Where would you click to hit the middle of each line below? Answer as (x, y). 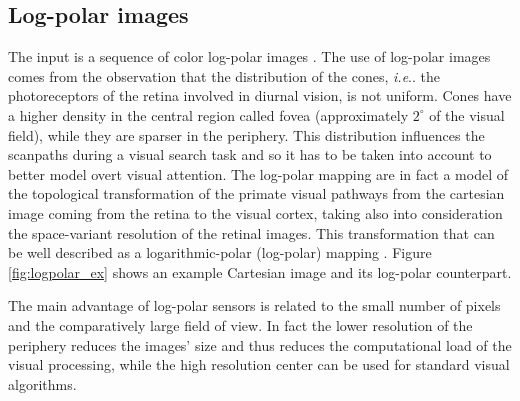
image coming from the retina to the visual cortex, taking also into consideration (255, 212)
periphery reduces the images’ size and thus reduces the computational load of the (260, 344)
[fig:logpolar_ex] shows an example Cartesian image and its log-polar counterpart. (260, 271)
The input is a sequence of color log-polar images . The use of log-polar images (249, 56)
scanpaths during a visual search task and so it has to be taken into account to (250, 154)
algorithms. (42, 383)
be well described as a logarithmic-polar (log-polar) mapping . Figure (220, 252)
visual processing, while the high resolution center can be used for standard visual (259, 364)
